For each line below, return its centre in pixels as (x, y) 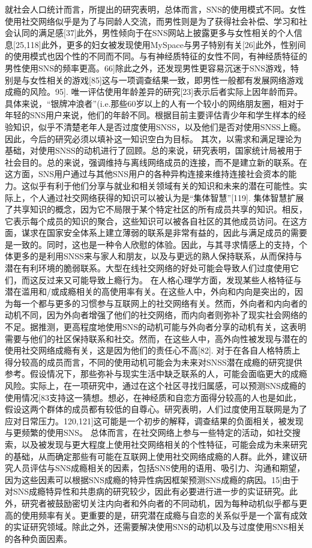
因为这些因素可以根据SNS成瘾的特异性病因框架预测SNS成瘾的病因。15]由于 (152, 479)
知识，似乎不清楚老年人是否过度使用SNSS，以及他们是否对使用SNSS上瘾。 (159, 126)
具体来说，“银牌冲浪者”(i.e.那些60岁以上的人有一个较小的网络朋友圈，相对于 (154, 103)
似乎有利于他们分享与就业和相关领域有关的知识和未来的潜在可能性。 (164, 185)
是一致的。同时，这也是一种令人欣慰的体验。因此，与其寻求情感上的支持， (152, 244)
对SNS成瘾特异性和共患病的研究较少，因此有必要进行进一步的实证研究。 (147, 491)
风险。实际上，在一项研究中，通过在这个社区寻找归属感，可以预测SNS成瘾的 (156, 385)
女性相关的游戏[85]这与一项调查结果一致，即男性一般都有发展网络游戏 (166, 80)
